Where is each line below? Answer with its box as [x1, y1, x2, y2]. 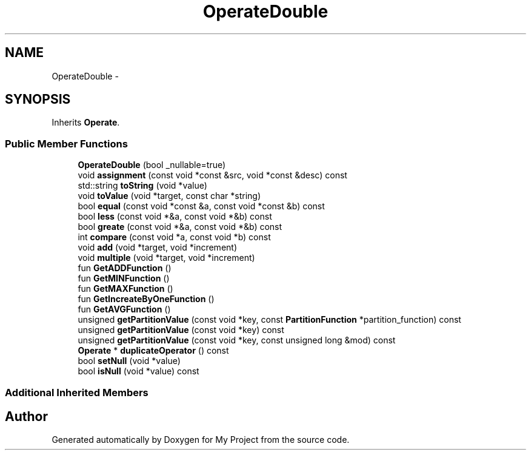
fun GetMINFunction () [78, 273, 170, 284]
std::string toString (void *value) [78, 180, 207, 191]
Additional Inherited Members [5, 386, 149, 399]
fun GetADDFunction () [78, 263, 172, 274]
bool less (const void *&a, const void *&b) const [78, 211, 272, 222]
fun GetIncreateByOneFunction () [78, 294, 215, 305]
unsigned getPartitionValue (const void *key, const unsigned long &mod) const [78, 335, 396, 346]
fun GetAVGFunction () [78, 304, 171, 315]
